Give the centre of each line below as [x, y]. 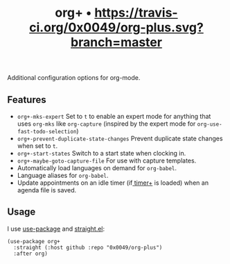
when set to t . [37, 146]
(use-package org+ [34, 241]
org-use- [210, 124]
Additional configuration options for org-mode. [74, 78]
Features [27, 100]
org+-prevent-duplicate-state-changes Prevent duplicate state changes [120, 138]
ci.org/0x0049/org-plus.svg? [116, 27]
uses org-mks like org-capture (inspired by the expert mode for [106, 124]
